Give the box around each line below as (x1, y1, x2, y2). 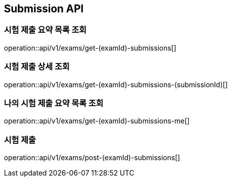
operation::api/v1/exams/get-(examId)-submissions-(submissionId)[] (4, 80, 228, 89)
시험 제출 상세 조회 (4, 61, 70, 72)
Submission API (4, 2, 84, 15)
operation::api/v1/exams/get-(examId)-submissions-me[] (4, 117, 190, 125)
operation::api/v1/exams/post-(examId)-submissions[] (4, 153, 180, 162)
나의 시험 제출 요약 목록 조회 (4, 98, 103, 108)
